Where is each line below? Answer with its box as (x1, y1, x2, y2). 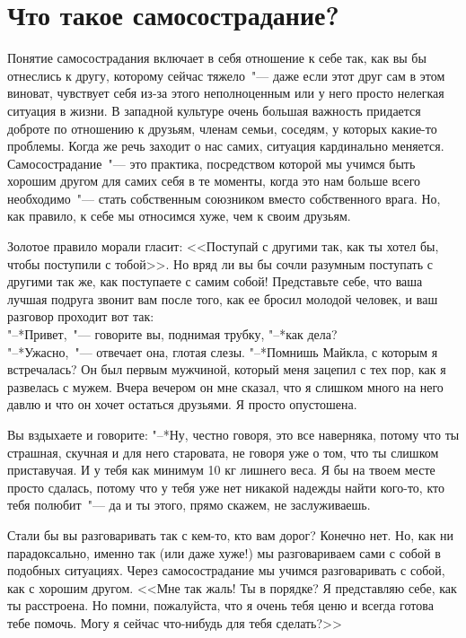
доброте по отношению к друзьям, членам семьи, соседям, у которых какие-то (7, 118, 437, 137)
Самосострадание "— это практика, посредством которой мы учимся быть (7, 153, 416, 172)
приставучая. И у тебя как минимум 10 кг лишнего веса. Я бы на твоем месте (7, 460, 435, 479)
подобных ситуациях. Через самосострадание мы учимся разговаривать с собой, (7, 561, 445, 580)
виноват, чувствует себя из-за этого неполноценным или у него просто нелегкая (7, 83, 444, 102)
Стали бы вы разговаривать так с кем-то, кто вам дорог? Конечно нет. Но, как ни (7, 525, 454, 544)
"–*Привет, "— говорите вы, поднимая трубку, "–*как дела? (7, 325, 338, 344)
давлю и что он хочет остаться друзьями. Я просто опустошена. (7, 395, 357, 414)
